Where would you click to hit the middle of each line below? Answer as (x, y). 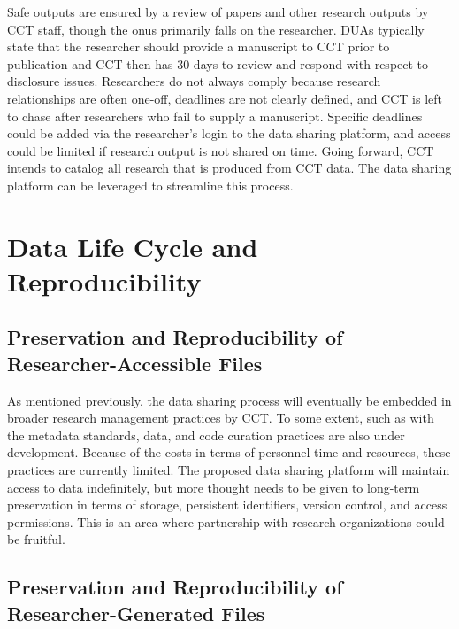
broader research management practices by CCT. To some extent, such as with (221, 418)
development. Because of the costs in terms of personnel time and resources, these (229, 452)
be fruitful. (36, 539)
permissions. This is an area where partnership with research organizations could (226, 521)
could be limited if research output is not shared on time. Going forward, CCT (221, 150)
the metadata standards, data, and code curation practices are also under (206, 435)
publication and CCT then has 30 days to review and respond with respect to (218, 63)
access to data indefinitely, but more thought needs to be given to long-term (214, 487)
